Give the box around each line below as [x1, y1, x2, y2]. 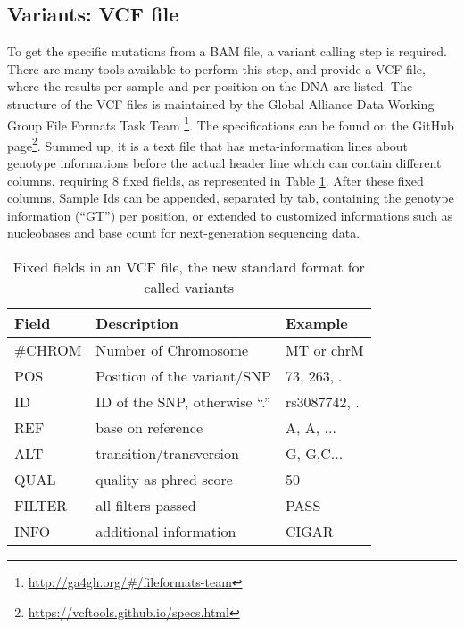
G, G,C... [285, 443, 344, 465]
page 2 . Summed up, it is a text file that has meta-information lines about [7, 133, 409, 155]
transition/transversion [95, 443, 239, 465]
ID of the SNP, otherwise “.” [95, 391, 271, 413]
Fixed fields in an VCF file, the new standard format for [12, 256, 365, 278]
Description [95, 313, 178, 334]
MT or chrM [285, 339, 364, 361]
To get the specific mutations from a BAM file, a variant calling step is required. [7, 42, 447, 61]
